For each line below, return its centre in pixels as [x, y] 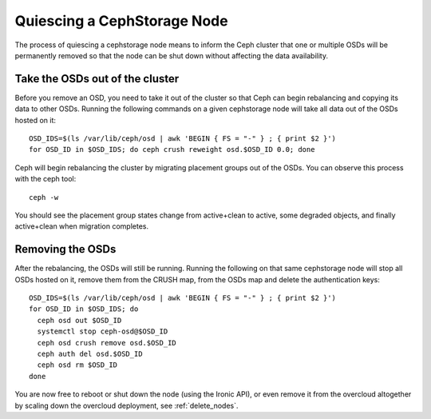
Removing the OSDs [65, 249]
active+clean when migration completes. [82, 226]
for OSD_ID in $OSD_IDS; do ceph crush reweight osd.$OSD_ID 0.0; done [172, 150]
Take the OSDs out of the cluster [97, 79]
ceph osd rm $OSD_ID [77, 365]
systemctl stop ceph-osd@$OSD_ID [103, 331]
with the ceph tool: [45, 179]
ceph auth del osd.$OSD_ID [90, 354]
